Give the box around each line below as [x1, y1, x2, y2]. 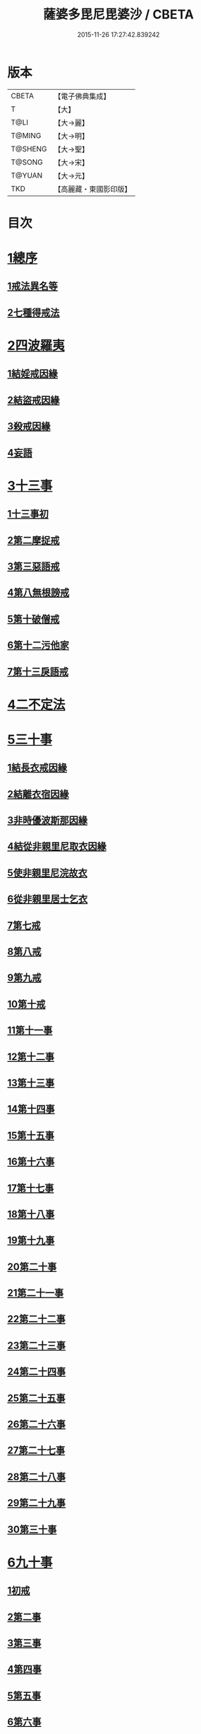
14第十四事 [7, 1103, 55, 1115]
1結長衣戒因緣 [7, 762, 68, 774]
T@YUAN [11, 170, 43, 180]
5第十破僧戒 [7, 613, 60, 625]
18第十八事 [7, 1208, 55, 1220]
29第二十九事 [7, 1497, 66, 1509]
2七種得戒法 [7, 306, 60, 318]
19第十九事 [7, 1235, 55, 1247]
